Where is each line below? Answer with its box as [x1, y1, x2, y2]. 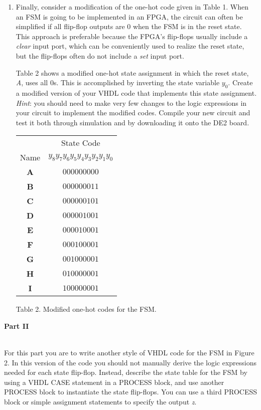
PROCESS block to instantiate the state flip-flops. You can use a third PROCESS [4, 386, 257, 397]
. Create [228, 77, 253, 88]
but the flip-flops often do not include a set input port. [16, 50, 184, 61]
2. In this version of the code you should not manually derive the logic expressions [4, 357, 257, 367]
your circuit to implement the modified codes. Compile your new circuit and [16, 107, 250, 118]
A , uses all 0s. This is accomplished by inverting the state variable [16, 77, 220, 88]
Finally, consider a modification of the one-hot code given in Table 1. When [16, 2, 248, 12]
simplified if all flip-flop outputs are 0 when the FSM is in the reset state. [16, 21, 242, 32]
